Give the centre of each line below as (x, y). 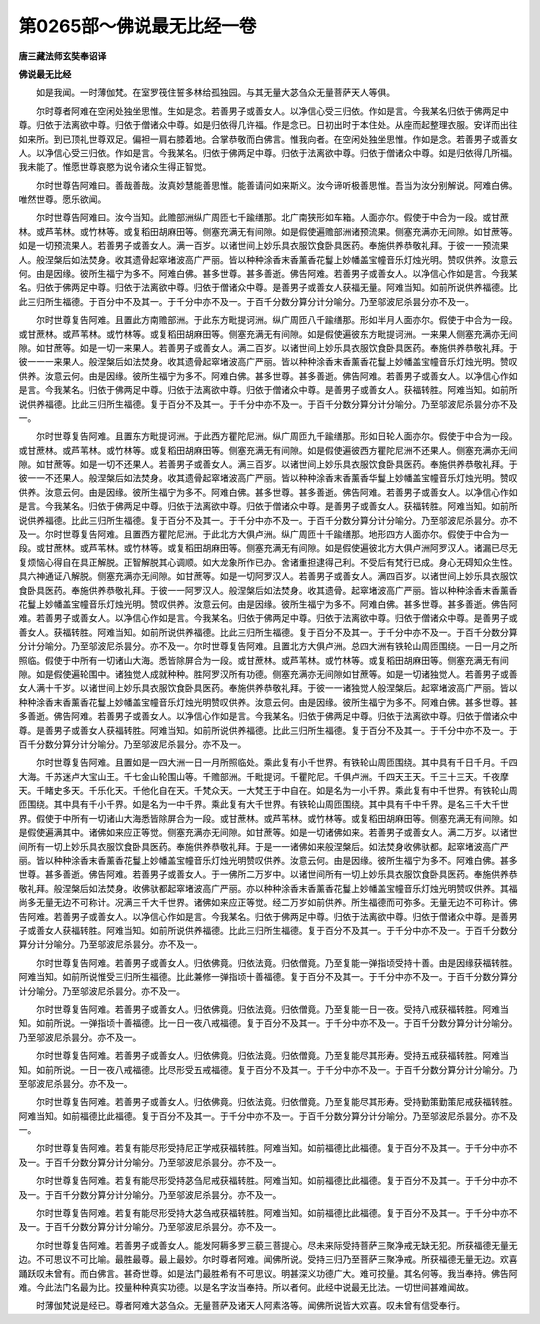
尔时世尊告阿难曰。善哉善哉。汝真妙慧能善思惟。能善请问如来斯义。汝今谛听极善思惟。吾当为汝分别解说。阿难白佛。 (276, 185)
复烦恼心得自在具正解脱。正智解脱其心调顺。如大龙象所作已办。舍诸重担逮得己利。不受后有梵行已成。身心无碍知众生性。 (268, 562)
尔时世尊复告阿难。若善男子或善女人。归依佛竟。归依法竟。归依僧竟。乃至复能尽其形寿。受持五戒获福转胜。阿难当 (272, 1056)
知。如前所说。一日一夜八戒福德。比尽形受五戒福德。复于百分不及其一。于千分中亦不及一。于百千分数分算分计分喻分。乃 (268, 1069)
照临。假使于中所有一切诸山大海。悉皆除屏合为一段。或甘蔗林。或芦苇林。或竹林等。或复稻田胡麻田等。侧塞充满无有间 (263, 660)
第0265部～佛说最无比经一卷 (137, 26)
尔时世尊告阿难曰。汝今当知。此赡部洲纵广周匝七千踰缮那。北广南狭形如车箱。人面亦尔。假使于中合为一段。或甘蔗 (272, 217)
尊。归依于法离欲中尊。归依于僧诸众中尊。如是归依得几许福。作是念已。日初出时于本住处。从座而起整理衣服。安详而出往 (268, 125)
